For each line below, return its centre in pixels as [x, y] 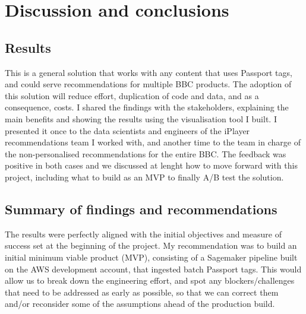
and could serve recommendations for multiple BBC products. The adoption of [148, 84]
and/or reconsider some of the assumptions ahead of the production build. [140, 304]
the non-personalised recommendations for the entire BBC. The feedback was [146, 153]
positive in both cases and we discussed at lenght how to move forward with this [151, 165]
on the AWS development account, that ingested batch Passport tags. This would [153, 269]
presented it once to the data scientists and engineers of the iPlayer [127, 130]
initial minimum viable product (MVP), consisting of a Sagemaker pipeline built [151, 257]
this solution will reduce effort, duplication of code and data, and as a [132, 95]
